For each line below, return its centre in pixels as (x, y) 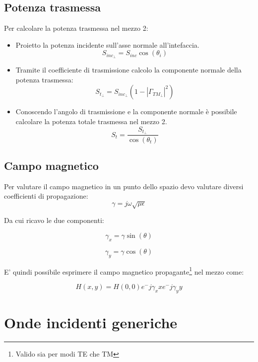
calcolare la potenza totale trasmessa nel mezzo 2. (91, 121)
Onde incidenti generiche (91, 322)
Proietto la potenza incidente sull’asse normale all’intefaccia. (107, 44)
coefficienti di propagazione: (46, 196)
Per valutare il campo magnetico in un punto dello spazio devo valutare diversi (124, 186)
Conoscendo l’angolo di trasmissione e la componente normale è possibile (126, 111)
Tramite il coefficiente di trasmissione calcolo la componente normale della (129, 70)
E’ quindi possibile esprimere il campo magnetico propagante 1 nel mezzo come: (124, 271)
